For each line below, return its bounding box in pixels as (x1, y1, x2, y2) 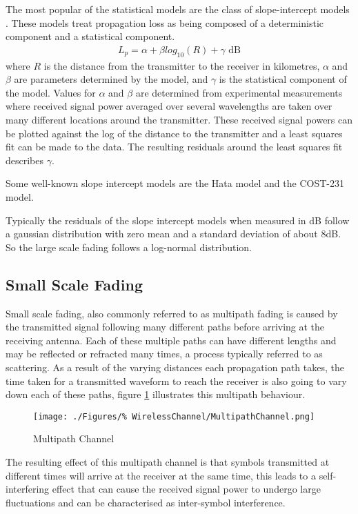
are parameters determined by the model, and (14, 72, 208, 86)
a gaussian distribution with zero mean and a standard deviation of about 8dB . (6, 226, 341, 241)
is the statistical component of (219, 72, 347, 86)
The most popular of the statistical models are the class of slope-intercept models (6, 2, 350, 16)
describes (6, 152, 44, 167)
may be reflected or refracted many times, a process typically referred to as (6, 346, 323, 361)
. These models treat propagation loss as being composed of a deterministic (6, 15, 324, 30)
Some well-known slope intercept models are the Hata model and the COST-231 (6, 176, 344, 190)
